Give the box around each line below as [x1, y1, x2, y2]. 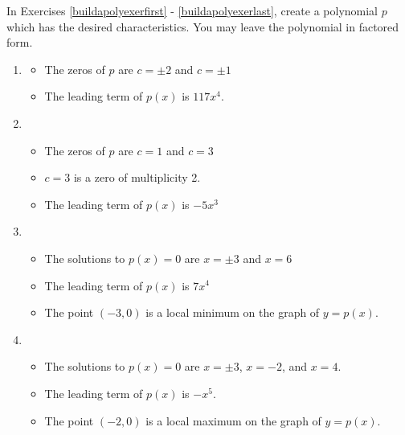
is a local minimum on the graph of [145, 304, 320, 321]
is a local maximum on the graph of [145, 412, 321, 429]
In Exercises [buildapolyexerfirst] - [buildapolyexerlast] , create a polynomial [6, 2, 378, 18]
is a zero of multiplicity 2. [73, 169, 201, 186]
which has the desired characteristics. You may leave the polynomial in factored [6, 18, 399, 35]
